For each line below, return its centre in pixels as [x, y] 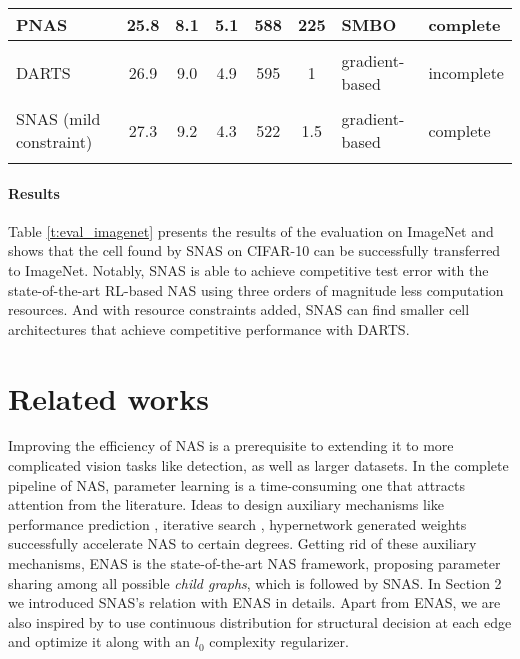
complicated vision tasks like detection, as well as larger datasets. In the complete [258, 465]
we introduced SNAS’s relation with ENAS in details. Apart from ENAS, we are [254, 602]
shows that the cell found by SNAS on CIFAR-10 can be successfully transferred [254, 250]
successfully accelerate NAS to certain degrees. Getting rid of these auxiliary [242, 543]
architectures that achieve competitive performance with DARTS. [209, 328]
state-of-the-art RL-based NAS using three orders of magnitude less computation [256, 289]
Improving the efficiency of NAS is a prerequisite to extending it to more [231, 445]
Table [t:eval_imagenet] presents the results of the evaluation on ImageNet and [251, 230]
